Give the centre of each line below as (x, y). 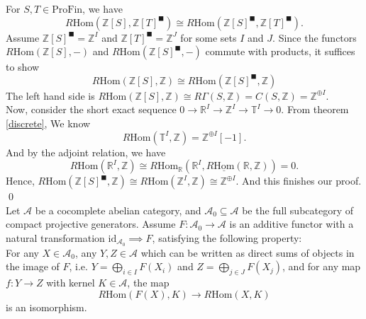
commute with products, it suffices (280, 51)
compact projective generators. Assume (91, 224)
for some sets (209, 37)
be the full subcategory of (298, 210)
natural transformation (55, 237)
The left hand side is (50, 95)
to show (23, 67)
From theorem (318, 109)
